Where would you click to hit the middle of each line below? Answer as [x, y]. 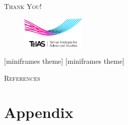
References [22, 78]
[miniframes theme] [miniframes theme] [64, 61]
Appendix [39, 112]
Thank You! [23, 6]
